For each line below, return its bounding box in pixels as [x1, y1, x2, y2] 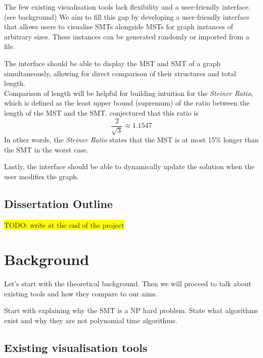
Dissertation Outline [4, 195, 113, 211]
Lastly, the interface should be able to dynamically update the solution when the [4, 161, 255, 172]
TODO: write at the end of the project [4, 219, 124, 230]
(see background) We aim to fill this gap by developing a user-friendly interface [4, 11, 249, 22]
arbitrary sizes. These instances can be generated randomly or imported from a [4, 31, 249, 41]
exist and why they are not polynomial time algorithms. [4, 315, 178, 326]
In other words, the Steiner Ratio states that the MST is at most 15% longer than [4, 134, 259, 144]
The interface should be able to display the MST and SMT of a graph [4, 58, 221, 68]
